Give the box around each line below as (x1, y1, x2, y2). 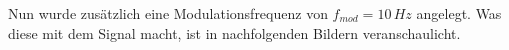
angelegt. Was (416, 3, 502, 23)
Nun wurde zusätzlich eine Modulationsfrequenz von (8, 3, 328, 23)
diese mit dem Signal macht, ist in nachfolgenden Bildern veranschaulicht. (8, 22, 461, 43)
